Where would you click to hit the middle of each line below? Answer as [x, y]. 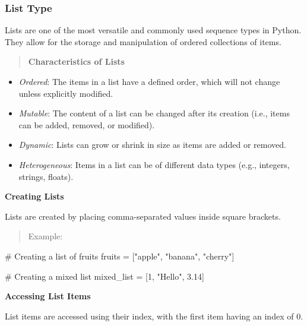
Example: [45, 236]
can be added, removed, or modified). [87, 124]
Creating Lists [34, 196]
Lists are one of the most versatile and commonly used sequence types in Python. [153, 30]
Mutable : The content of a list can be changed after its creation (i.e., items [154, 113]
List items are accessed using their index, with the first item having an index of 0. [154, 316]
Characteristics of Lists [76, 61]
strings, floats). [46, 176]
